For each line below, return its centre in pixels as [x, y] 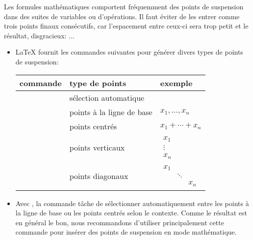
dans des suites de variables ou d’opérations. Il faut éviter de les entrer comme [122, 16]
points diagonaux [99, 176]
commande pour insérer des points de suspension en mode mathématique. [126, 232]
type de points [98, 83]
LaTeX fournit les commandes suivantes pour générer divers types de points [129, 52]
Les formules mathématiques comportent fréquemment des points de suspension [124, 6]
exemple [176, 83]
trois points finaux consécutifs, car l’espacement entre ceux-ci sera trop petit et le [126, 26]
